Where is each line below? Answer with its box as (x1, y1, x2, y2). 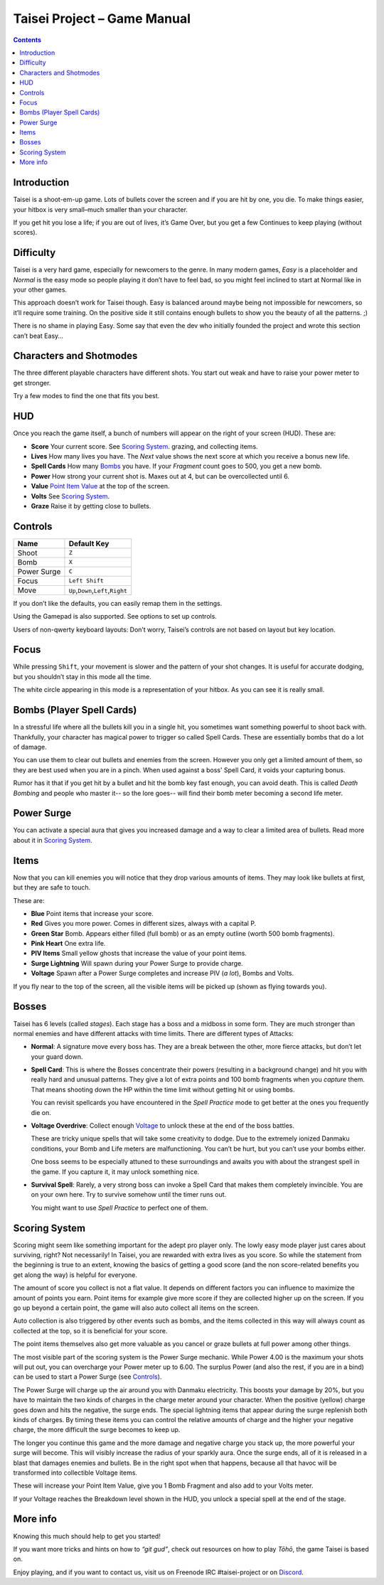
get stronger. (13, 378, 51, 387)
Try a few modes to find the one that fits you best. (13, 392, 160, 400)
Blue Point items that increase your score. (31, 909, 154, 917)
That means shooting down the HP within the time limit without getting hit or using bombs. (31, 1085, 295, 1094)
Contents (13, 36, 42, 44)
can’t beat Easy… (13, 331, 64, 340)
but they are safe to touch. (13, 883, 91, 892)
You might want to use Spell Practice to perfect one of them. (31, 1203, 208, 1212)
